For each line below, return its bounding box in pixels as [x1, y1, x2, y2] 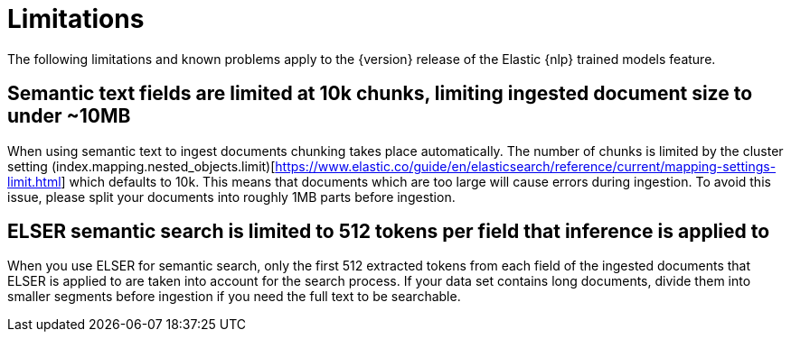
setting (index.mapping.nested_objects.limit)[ [7, 158, 276, 174]
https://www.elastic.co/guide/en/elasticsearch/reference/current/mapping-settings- [275, 158, 777, 174]
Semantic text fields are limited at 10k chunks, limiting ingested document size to [7, 82, 753, 105]
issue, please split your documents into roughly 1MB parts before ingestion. [7, 188, 456, 205]
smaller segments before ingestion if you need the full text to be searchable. [7, 289, 461, 305]
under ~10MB [7, 105, 131, 128]
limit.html [7, 173, 61, 189]
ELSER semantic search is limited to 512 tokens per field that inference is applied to [7, 220, 770, 243]
